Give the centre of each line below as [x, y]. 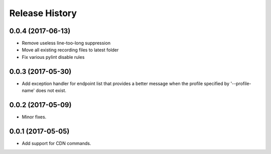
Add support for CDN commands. [56, 143]
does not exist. [51, 91]
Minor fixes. [34, 117]
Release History [43, 13]
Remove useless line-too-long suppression [66, 43]
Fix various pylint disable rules [53, 57]
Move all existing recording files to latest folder [70, 50]
